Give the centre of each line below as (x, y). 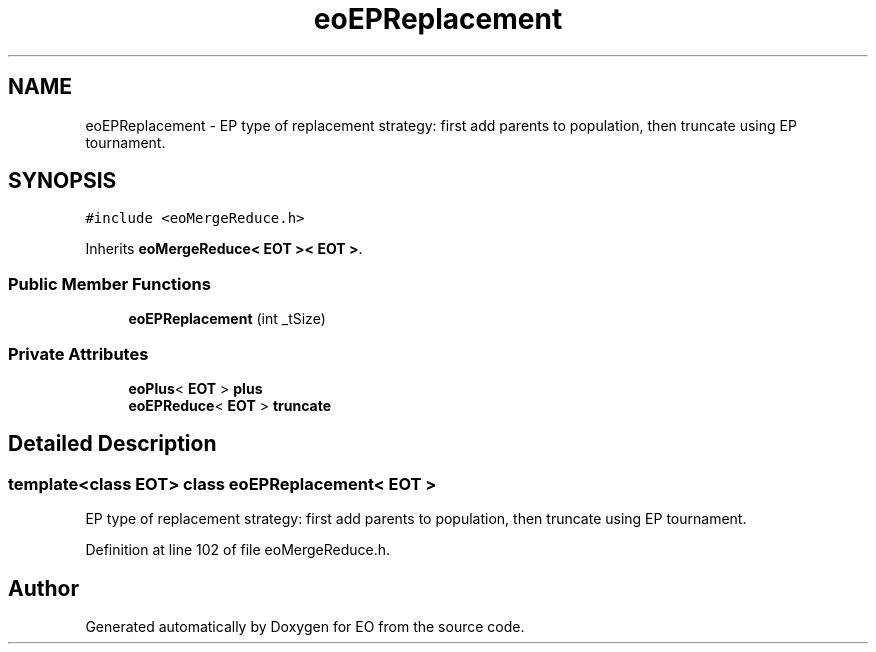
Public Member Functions (109, 283)
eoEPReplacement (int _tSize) (227, 319)
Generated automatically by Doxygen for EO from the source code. (305, 626)
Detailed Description (112, 444)
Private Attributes (78, 353)
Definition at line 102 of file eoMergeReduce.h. (238, 550)
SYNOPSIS (62, 181)
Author (43, 588)
